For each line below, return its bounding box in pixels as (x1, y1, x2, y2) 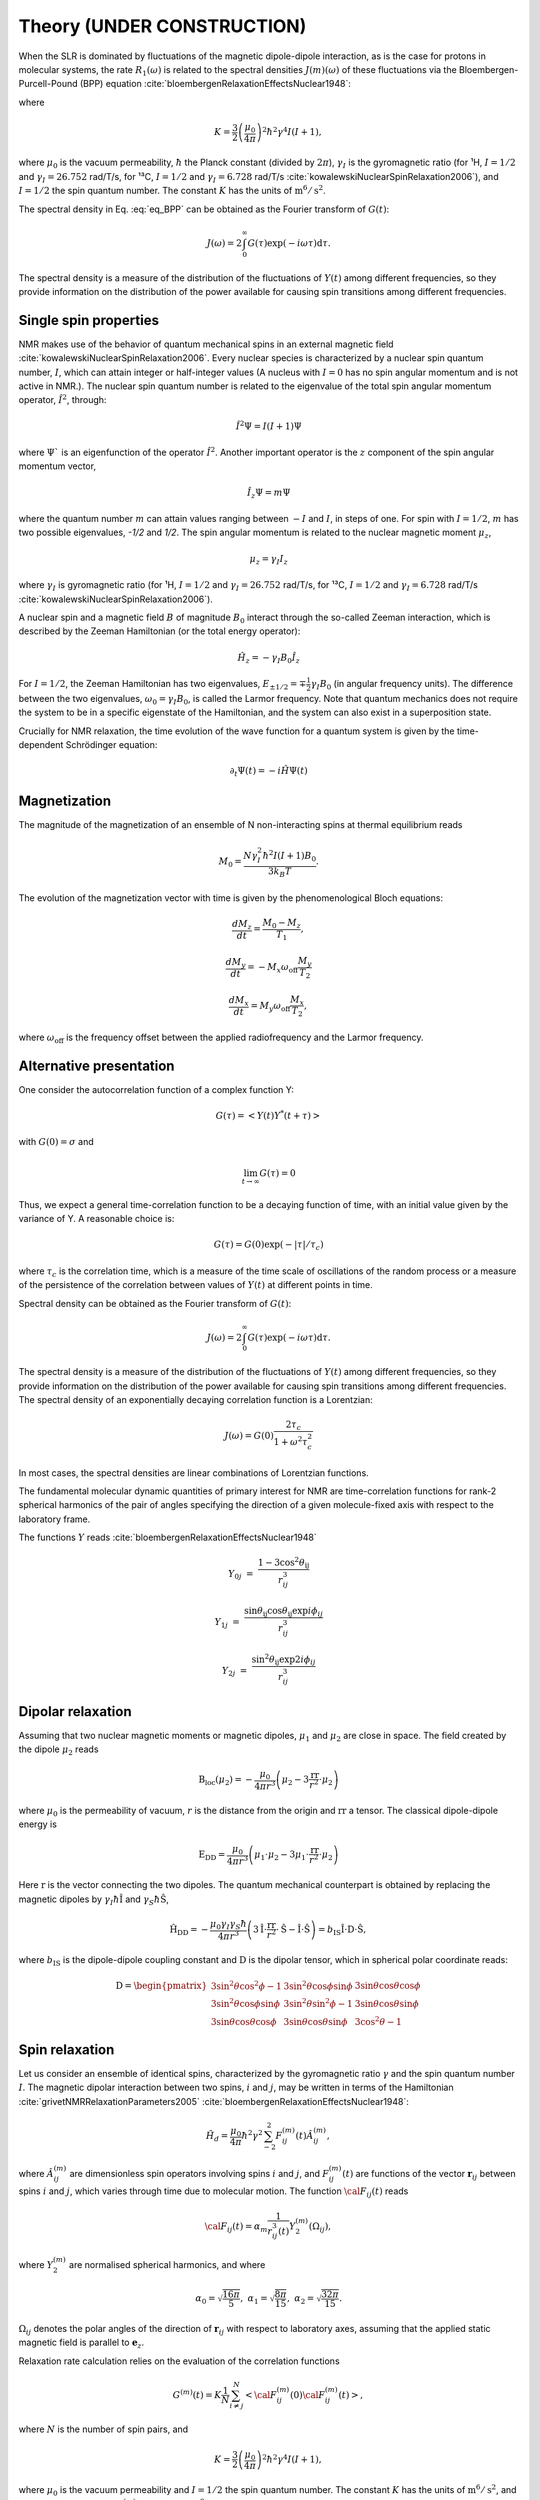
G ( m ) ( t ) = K (172, 2387, 222, 2400)
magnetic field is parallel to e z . (18, 2336, 145, 2350)
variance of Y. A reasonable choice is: (18, 1212, 175, 1224)
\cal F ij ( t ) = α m (204, 2220, 268, 2234)
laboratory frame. (18, 1513, 91, 1525)
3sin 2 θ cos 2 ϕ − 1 (210, 1978, 282, 1992)
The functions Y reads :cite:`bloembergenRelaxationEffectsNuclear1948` (18, 1531, 317, 1544)
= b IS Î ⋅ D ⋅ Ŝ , (317, 1923, 367, 1937)
